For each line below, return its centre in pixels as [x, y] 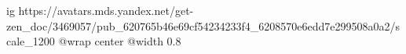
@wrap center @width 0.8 [120, 41]
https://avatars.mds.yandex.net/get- [106, 10]
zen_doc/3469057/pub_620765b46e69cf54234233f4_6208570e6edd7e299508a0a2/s [203, 25]
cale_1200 [31, 41]
